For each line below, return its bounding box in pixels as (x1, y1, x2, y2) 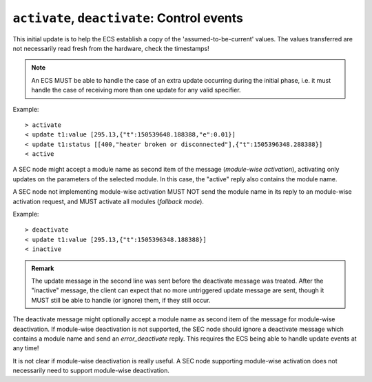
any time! (12, 344, 39, 352)
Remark (31, 264, 54, 272)
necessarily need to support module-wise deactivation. (12, 366, 170, 375)
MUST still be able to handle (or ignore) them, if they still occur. (31, 296, 211, 304)
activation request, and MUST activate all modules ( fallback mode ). (12, 197, 205, 205)
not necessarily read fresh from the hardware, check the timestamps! (12, 44, 209, 52)
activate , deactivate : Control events (12, 10, 244, 26)
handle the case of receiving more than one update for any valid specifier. (31, 86, 241, 94)
